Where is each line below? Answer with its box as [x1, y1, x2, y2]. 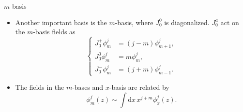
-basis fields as [33, 27, 76, 37]
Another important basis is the [15, 17, 107, 27]
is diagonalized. [164, 17, 210, 27]
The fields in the [15, 82, 64, 92]
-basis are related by [109, 82, 169, 92]
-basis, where [115, 17, 153, 27]
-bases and [72, 82, 104, 92]
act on [220, 17, 239, 27]
